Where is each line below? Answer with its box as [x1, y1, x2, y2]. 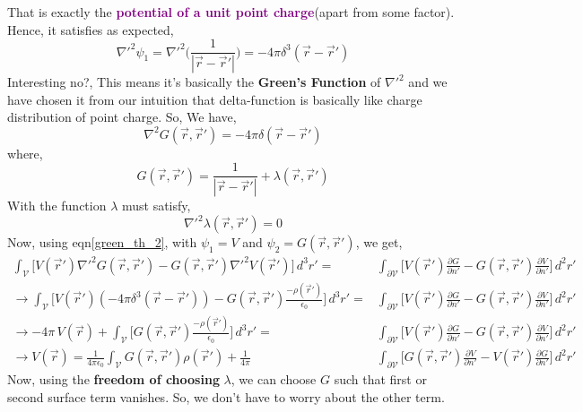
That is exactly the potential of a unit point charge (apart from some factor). [7, 3, 455, 21]
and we [408, 73, 448, 91]
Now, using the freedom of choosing [7, 369, 220, 388]
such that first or [334, 369, 427, 388]
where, [7, 143, 43, 162]
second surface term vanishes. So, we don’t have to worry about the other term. [7, 387, 445, 406]
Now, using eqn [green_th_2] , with [7, 233, 197, 252]
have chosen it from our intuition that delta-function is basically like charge [7, 90, 422, 108]
